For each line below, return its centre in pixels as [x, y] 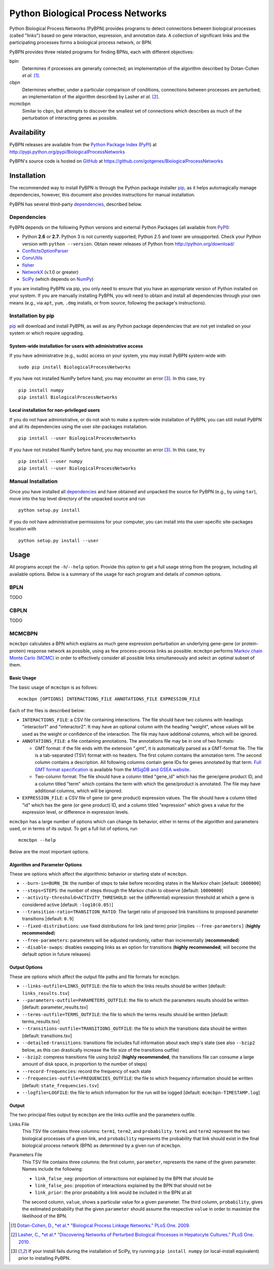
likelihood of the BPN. [45, 1216]
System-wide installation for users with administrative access [76, 346]
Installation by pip [32, 316]
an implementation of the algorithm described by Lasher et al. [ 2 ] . [91, 97]
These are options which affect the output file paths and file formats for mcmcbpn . [95, 977]
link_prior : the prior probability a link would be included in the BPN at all [113, 1192]
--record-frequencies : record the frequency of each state [87, 1071]
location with [23, 529]
